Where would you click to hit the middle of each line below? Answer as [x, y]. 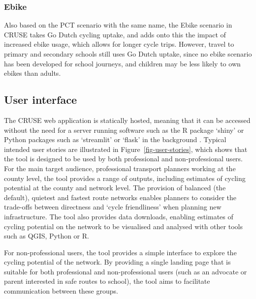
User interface [40, 100]
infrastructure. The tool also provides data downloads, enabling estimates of [119, 216]
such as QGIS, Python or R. [47, 236]
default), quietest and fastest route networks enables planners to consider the [120, 197]
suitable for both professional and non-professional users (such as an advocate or [126, 271]
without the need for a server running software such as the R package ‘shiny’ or [124, 130]
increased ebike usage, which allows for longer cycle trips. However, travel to [119, 44]
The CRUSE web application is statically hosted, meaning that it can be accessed [127, 120]
